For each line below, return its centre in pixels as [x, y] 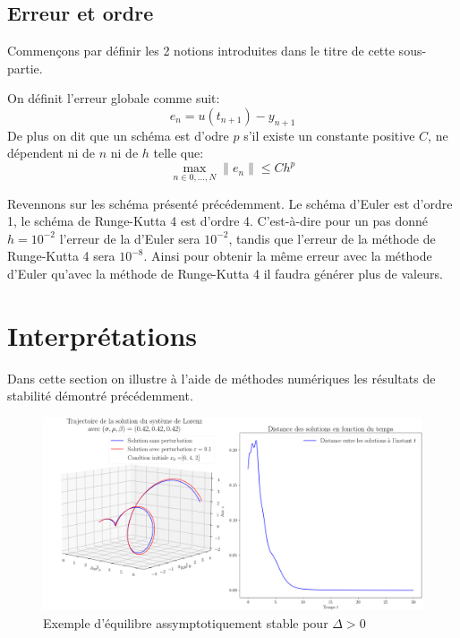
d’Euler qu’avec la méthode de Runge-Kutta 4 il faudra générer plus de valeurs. [225, 274]
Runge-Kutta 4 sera [61, 256]
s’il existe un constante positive [329, 135]
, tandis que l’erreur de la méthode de [332, 238]
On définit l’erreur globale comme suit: [114, 98]
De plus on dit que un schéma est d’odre [118, 135]
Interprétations [102, 335]
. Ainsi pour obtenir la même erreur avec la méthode [288, 256]
